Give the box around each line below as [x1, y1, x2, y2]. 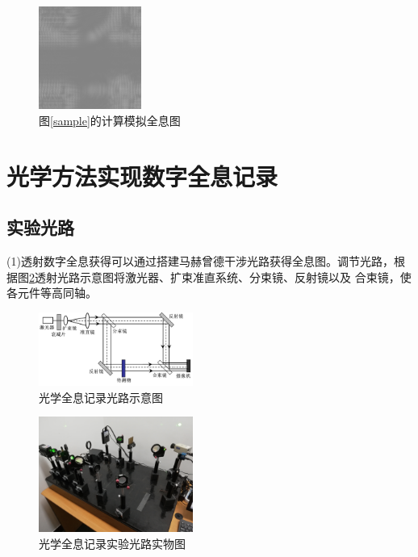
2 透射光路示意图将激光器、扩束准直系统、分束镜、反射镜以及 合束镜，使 [29, 268, 412, 285]
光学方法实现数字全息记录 [6, 159, 278, 192]
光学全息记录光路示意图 [39, 388, 163, 405]
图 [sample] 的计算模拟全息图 [39, 111, 181, 128]
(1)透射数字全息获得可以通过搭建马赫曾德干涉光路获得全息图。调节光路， [6, 252, 394, 269]
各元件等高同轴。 [6, 284, 97, 301]
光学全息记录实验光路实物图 [39, 534, 186, 551]
